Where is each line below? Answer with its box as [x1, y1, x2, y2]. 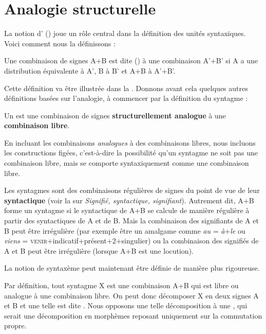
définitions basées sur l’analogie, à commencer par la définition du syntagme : [4, 93, 248, 103]
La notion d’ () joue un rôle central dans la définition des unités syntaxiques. [4, 28, 246, 39]
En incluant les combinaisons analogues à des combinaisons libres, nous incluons [4, 137, 256, 148]
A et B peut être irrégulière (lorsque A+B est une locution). [4, 245, 194, 256]
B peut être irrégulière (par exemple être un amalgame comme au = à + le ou [4, 225, 245, 236]
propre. [4, 320, 27, 331]
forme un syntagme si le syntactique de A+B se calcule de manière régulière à [4, 205, 250, 216]
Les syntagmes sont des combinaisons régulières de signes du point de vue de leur [4, 185, 260, 196]
